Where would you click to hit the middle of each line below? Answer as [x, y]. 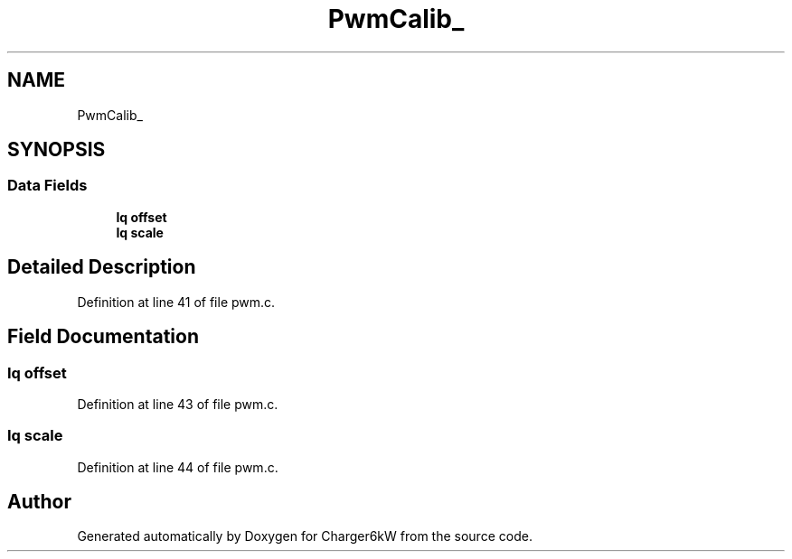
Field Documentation [103, 337]
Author [39, 502]
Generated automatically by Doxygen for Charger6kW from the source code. [305, 536]
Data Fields [47, 186]
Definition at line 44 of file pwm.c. [178, 467]
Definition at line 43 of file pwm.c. [178, 404]
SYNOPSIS [57, 150]
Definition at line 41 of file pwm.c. [176, 302]
